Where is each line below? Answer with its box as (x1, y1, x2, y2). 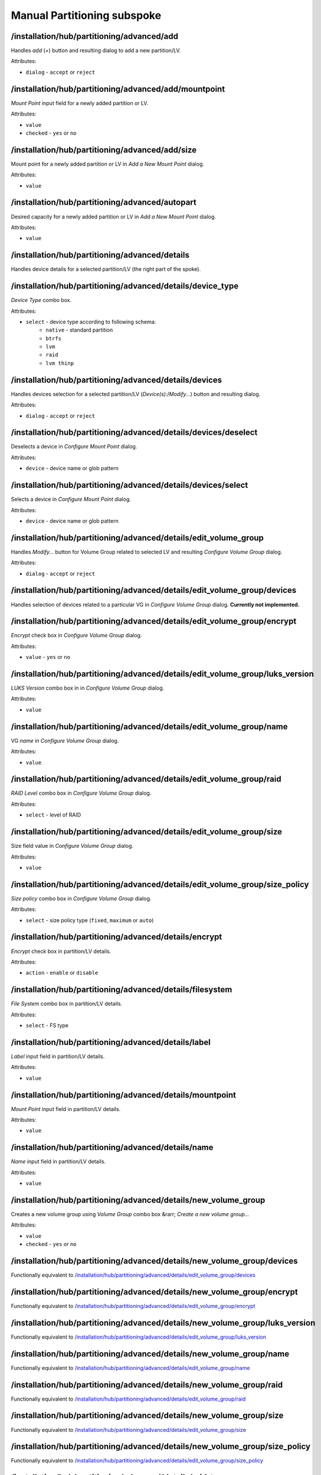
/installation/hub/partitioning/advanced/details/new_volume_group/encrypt (11, 1287, 298, 1297)
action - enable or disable (25, 969, 99, 976)
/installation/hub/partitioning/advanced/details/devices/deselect (11, 428, 258, 438)
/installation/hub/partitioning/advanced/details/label (11, 1037, 211, 1047)
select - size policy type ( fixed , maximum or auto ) (25, 916, 154, 923)
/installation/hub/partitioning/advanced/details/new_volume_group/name (11, 1349, 289, 1359)
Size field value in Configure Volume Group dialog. (11, 843, 134, 850)
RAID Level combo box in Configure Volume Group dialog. (11, 789, 152, 796)
